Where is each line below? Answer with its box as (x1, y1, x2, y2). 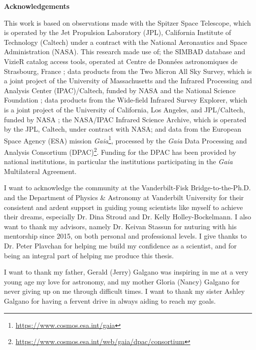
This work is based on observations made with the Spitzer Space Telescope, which (4, 17, 251, 28)
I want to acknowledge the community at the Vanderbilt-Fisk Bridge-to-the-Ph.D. (4, 182, 251, 193)
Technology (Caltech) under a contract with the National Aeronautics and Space (4, 36, 248, 47)
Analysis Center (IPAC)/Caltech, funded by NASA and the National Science (4, 85, 236, 95)
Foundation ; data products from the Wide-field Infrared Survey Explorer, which (4, 95, 247, 105)
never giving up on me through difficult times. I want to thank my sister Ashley (4, 286, 245, 296)
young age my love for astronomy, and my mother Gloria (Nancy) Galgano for (4, 276, 240, 286)
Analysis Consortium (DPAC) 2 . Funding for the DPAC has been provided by (4, 145, 236, 157)
